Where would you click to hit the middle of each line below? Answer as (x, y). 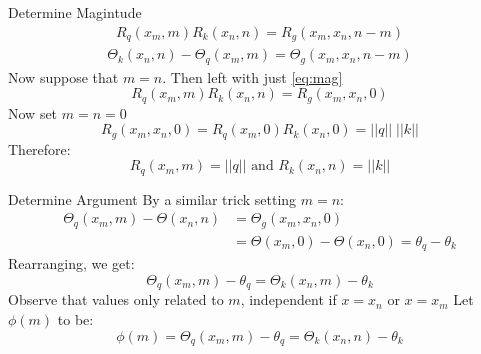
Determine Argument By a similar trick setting (152, 198)
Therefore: (39, 148)
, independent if (288, 299)
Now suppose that (63, 76)
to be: (75, 318)
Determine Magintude (75, 12)
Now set (33, 112)
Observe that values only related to (116, 299)
